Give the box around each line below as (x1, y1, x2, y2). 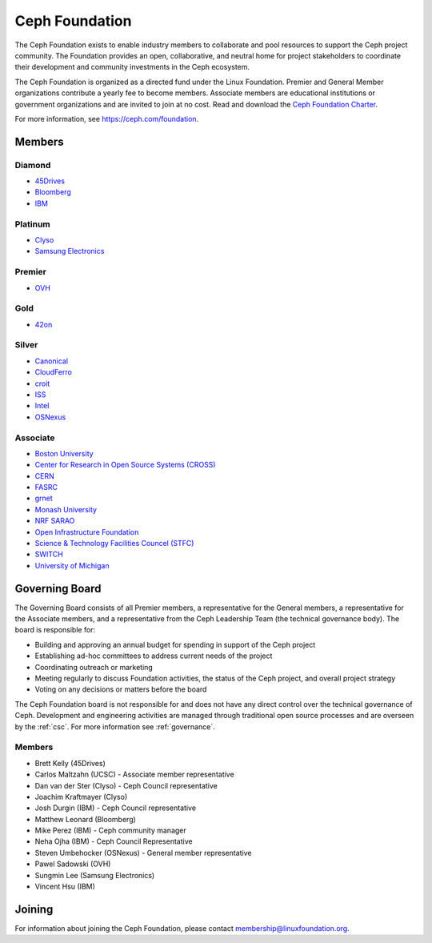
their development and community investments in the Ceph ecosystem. (14, 62, 250, 72)
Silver (14, 339, 38, 351)
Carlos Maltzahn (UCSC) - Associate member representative (34, 769, 235, 780)
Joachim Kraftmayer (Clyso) (34, 792, 128, 801)
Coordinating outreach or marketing (34, 662, 154, 672)
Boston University (34, 448, 94, 458)
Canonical (34, 356, 68, 366)
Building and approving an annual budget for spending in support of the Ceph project (34, 640, 316, 649)
